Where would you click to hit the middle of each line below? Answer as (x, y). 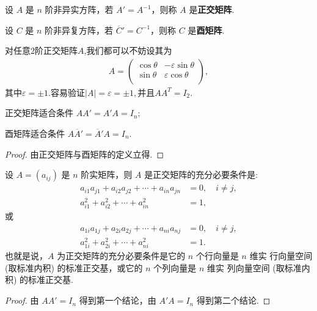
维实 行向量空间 (281, 256)
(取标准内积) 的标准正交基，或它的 (74, 267)
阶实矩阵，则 (107, 174)
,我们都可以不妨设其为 (128, 50)
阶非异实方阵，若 (79, 9)
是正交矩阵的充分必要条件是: (201, 174)
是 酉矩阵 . (206, 30)
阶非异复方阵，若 (79, 30)
